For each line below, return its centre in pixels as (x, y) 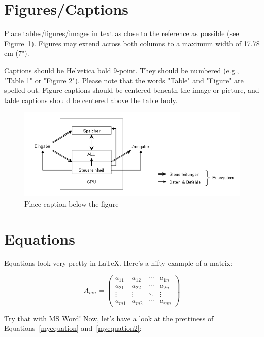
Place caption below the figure (72, 203)
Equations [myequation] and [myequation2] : (73, 328)
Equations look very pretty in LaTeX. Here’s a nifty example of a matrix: (118, 263)
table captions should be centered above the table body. (91, 100)
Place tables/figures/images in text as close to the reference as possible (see (122, 33)
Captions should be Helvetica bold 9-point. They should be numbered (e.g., (122, 70)
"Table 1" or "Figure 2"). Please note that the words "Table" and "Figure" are (124, 80)
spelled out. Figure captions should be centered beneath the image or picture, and (132, 90)
